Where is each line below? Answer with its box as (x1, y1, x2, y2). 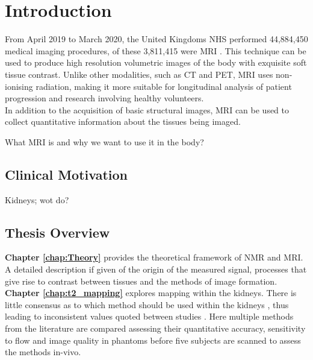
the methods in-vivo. (5, 346, 81, 358)
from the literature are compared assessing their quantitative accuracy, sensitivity (5, 322, 306, 335)
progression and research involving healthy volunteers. (5, 92, 204, 104)
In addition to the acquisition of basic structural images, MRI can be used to (5, 103, 290, 116)
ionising (5, 80, 33, 92)
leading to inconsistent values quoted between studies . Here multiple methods (5, 310, 294, 323)
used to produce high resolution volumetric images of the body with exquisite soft (5, 56, 307, 69)
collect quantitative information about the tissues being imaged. (5, 115, 241, 128)
